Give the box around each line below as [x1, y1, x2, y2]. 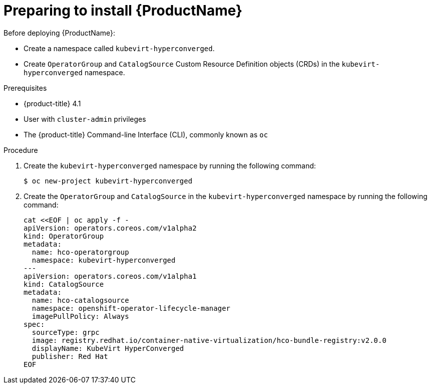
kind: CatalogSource [24, 280, 104, 288]
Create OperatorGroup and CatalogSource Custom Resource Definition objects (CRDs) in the [24, 59, 340, 68]
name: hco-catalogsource [32, 296, 129, 304]
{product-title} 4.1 [24, 99, 81, 108]
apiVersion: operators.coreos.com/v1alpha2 [24, 224, 197, 232]
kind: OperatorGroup [24, 232, 104, 240]
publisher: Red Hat [32, 352, 108, 360]
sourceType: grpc [32, 328, 100, 336]
